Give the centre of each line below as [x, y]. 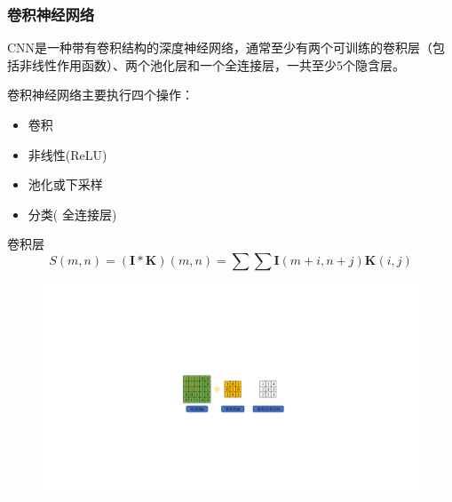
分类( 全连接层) [72, 214]
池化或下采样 [65, 184]
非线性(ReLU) [67, 154]
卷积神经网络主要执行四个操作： [100, 95]
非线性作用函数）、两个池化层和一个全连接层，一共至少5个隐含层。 [212, 64]
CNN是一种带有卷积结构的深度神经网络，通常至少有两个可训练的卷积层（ [220, 48]
